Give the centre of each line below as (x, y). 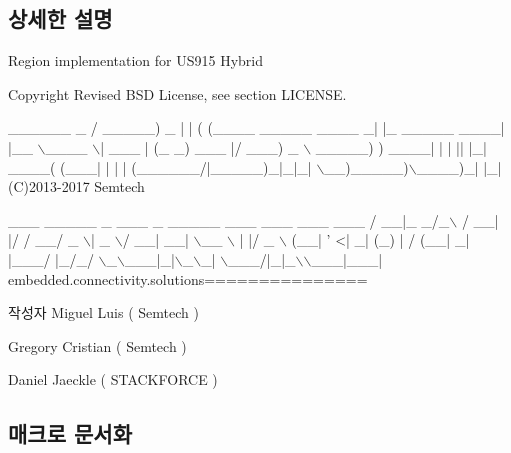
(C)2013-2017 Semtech (76, 186)
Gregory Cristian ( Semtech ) (97, 345)
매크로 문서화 (70, 433)
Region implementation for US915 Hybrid (136, 60)
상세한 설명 (60, 18)
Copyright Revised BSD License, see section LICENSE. (177, 93)
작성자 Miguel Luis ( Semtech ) (103, 312)
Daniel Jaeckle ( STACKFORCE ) (113, 379)
